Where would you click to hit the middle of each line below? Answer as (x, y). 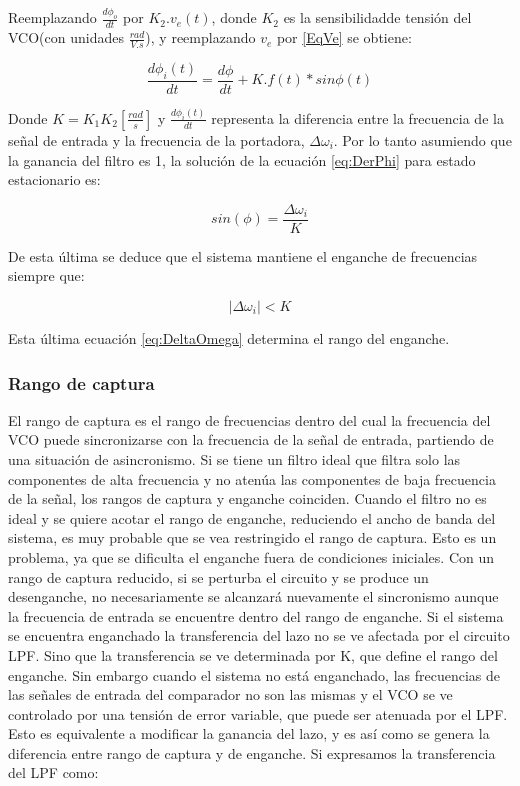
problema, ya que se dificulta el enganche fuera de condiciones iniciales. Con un (251, 556)
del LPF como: (53, 772)
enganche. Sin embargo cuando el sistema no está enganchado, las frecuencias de (254, 674)
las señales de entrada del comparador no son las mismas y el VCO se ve (230, 694)
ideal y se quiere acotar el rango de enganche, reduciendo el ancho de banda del (252, 517)
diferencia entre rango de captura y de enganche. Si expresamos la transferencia (252, 752)
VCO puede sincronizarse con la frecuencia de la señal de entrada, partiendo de (251, 439)
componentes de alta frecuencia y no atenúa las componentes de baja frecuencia (252, 478)
